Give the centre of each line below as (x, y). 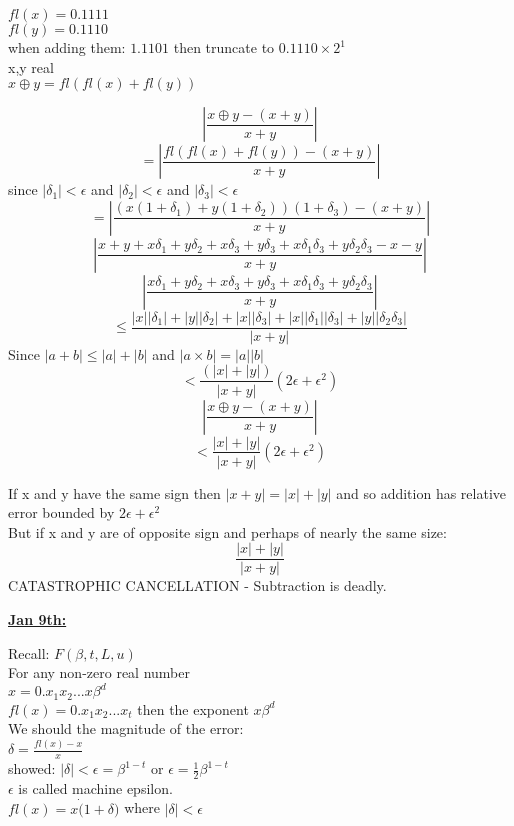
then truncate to (224, 47)
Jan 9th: (37, 619)
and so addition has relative (421, 492)
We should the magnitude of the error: (126, 728)
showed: (32, 768)
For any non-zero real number (99, 672)
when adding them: (67, 47)
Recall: (29, 652)
